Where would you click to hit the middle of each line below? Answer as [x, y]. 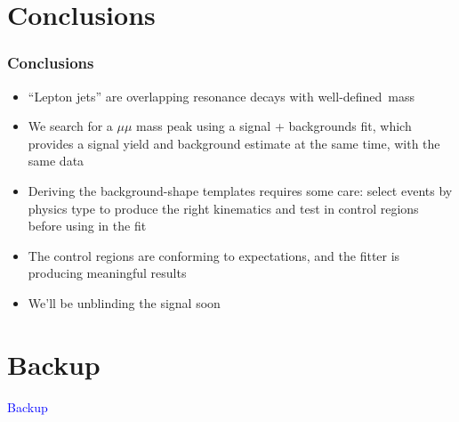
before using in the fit [87, 226]
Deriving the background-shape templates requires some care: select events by [240, 190]
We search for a [70, 126]
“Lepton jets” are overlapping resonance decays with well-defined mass [221, 96]
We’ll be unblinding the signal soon [124, 302]
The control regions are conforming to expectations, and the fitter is [214, 255]
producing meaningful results [107, 273]
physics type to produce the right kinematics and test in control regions [223, 208]
